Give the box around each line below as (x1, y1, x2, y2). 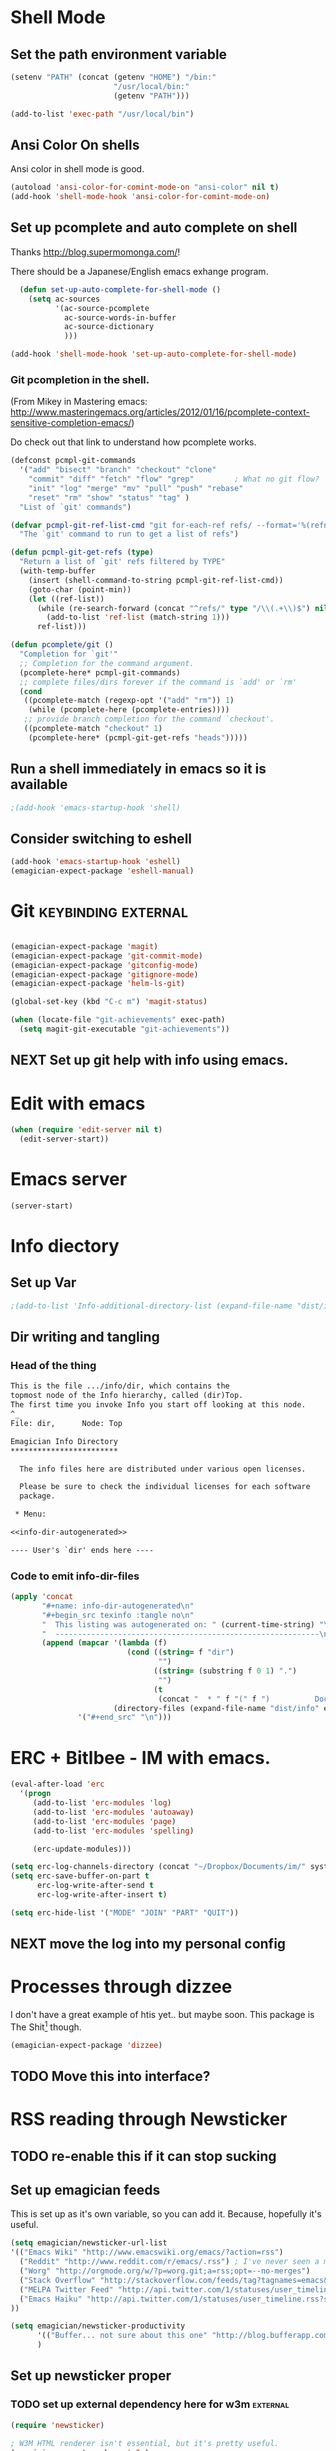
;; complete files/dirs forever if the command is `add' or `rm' (19, 677, 298, 687)
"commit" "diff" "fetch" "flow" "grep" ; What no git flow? (28, 474, 320, 485)
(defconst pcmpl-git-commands (10, 456, 137, 466)
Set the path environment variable (10, 46, 228, 63)
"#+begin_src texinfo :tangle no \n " (41, 1610, 195, 1620)
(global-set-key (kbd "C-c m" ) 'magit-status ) (10, 997, 208, 1007)
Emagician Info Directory (10, 1436, 118, 1446)
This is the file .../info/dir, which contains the (10, 1381, 230, 1391)
